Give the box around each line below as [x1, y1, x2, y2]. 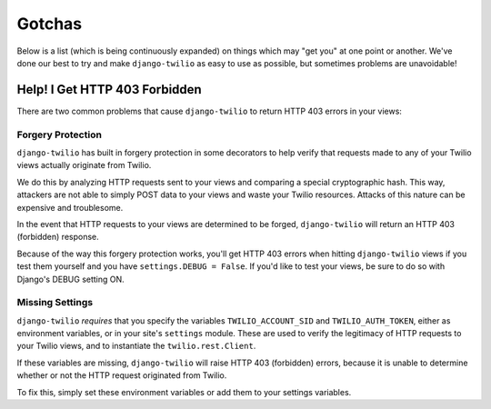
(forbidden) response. [16, 232, 99, 243]
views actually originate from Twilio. [16, 160, 152, 171]
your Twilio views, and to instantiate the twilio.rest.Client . [16, 341, 256, 352]
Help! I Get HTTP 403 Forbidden [16, 82, 202, 97]
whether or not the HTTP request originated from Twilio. [16, 370, 227, 381]
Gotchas [16, 14, 83, 34]
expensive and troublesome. [16, 202, 124, 213]
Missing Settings [16, 296, 94, 309]
